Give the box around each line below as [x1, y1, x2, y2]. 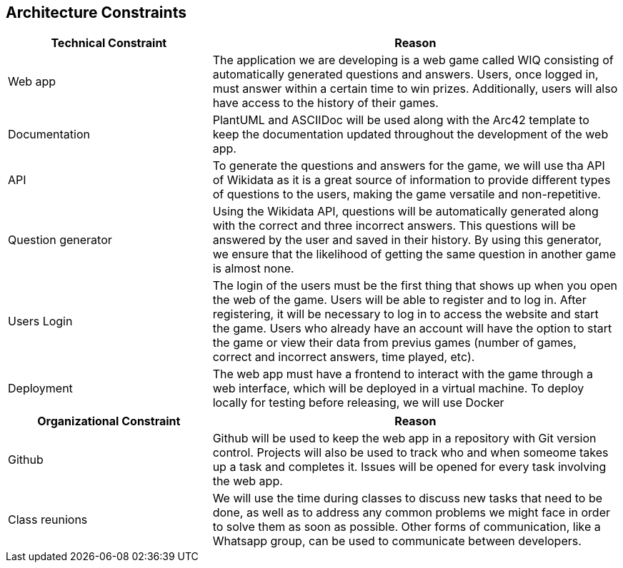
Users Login [8, 314, 73, 329]
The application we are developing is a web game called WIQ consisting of [212, 53, 614, 68]
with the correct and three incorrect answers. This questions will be [212, 218, 576, 233]
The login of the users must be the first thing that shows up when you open [212, 278, 617, 293]
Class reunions [8, 512, 88, 527]
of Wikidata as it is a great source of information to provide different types [212, 173, 611, 188]
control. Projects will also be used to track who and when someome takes [212, 445, 609, 460]
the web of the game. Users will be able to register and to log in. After [212, 293, 587, 308]
